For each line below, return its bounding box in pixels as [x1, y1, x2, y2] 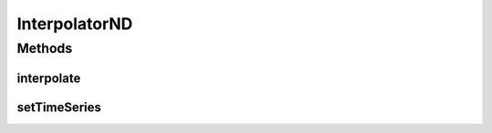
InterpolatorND [16, 14, 133, 34]
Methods [16, 40, 73, 56]
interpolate [16, 70, 81, 86]
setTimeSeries [16, 99, 102, 115]
